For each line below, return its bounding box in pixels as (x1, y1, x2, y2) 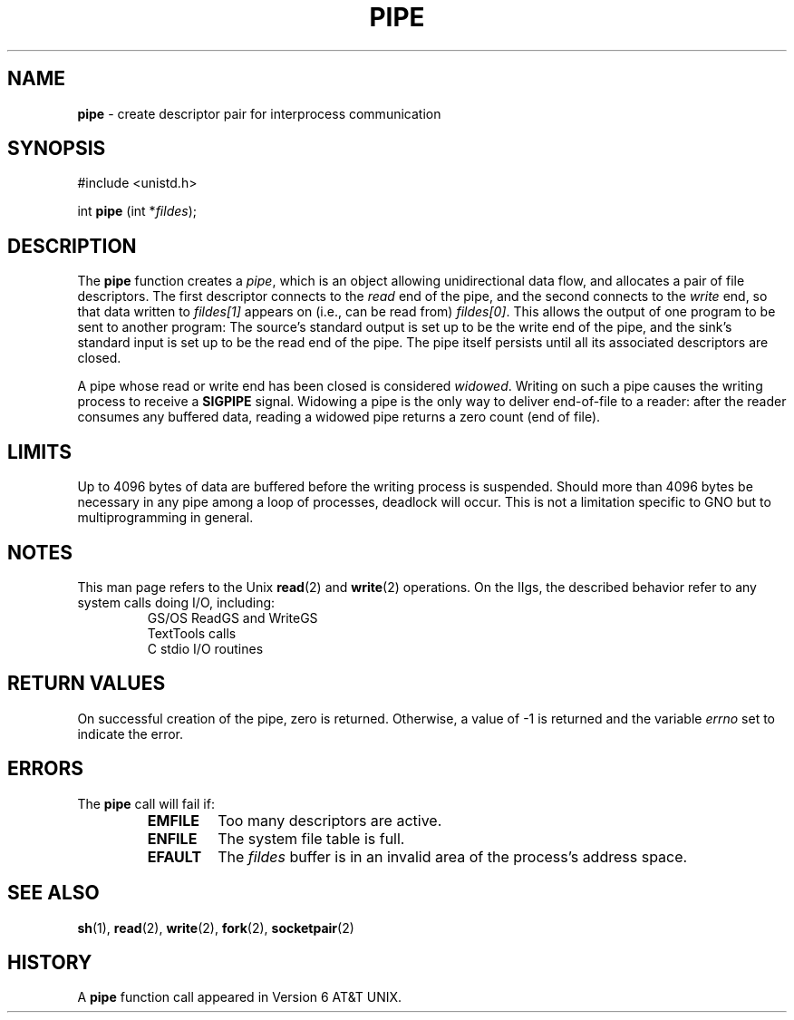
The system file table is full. (218, 829, 405, 848)
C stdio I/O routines (147, 640, 264, 656)
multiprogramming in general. (77, 510, 254, 526)
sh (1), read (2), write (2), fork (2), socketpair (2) (77, 919, 354, 936)
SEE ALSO (7, 881, 100, 905)
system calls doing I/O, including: (77, 594, 276, 610)
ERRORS (7, 757, 84, 781)
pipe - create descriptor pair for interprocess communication (77, 105, 441, 121)
